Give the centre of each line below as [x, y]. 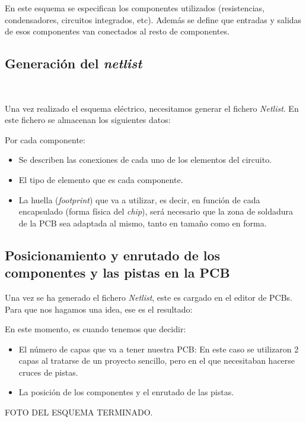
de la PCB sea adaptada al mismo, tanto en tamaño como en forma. [143, 223]
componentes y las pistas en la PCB [117, 273]
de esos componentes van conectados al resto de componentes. [117, 31]
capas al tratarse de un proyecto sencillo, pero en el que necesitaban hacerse [157, 360]
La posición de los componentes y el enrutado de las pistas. [126, 392]
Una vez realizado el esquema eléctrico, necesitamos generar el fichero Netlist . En [152, 108]
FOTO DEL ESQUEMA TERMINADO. [79, 412]
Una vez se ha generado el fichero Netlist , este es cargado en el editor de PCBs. [149, 297]
